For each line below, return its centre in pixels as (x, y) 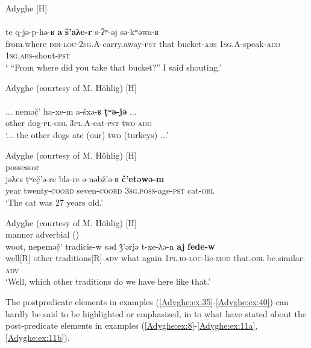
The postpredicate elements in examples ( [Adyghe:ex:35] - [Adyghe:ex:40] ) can (147, 302)
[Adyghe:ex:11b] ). (38, 337)
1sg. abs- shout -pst (38, 55)
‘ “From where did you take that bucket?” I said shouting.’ (114, 67)
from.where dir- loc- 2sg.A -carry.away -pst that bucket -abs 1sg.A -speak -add (143, 43)
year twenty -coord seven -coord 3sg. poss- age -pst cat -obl (110, 190)
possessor (22, 167)
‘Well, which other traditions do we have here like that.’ (108, 281)
